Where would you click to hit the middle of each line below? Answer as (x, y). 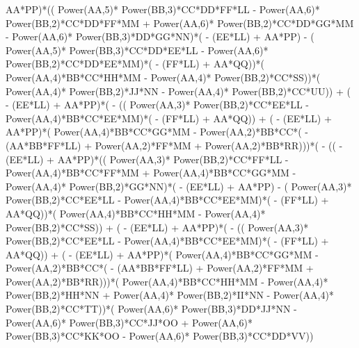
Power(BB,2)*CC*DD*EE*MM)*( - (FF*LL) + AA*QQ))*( (135, 64)
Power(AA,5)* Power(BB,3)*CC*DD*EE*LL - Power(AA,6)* (137, 50)
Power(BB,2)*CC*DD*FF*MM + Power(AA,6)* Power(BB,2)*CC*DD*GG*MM (180, 23)
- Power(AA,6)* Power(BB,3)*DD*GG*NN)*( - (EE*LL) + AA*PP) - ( (160, 36)
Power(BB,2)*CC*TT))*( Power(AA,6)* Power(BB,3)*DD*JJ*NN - (151, 309)
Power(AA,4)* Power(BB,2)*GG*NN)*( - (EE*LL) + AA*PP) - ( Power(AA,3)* (179, 186)
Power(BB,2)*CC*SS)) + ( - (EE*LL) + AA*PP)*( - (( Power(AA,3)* (157, 227)
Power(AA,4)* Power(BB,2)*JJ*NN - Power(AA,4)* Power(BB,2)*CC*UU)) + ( (178, 91)
